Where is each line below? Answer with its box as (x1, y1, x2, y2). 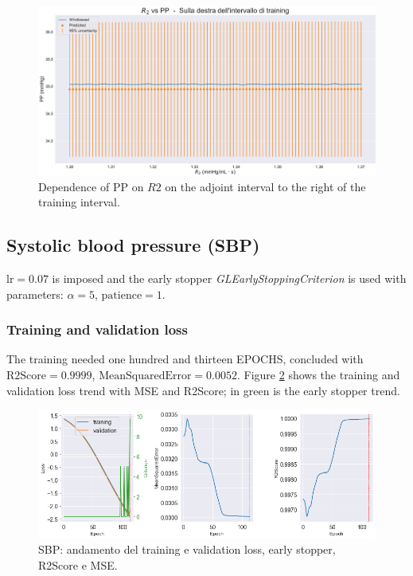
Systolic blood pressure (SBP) (6, 233, 260, 257)
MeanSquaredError (99, 370, 192, 382)
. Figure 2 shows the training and (237, 366, 400, 382)
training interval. (38, 194, 120, 210)
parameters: (6, 285, 64, 302)
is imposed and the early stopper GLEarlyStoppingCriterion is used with (52, 269, 407, 286)
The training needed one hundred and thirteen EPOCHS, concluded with (6, 351, 364, 367)
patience (101, 289, 142, 301)
